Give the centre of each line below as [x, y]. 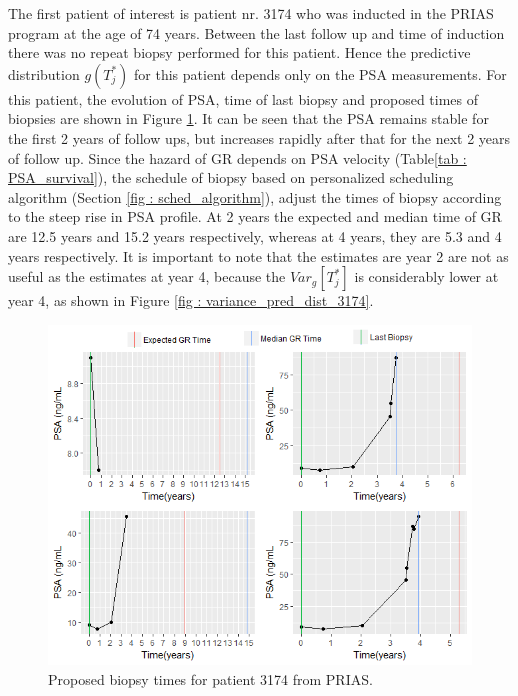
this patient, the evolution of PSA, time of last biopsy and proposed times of [243, 98]
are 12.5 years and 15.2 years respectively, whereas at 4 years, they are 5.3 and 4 [255, 235]
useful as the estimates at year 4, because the [147, 276]
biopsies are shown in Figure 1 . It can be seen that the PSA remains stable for [248, 118]
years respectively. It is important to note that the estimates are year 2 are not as [258, 255]
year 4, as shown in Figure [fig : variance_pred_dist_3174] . [191, 300]
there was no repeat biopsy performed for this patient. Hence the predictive [239, 52]
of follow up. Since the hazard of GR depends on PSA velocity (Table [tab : [237, 157]
